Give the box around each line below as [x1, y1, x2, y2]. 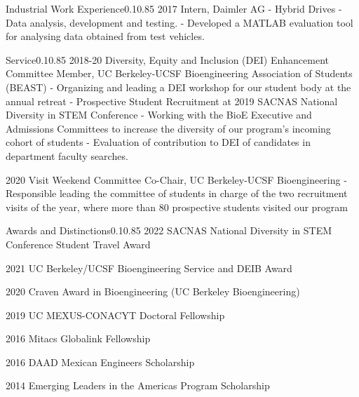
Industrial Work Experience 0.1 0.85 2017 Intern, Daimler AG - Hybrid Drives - [6, 1, 342, 15]
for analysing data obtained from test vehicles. [6, 29, 205, 43]
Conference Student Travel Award [6, 236, 151, 251]
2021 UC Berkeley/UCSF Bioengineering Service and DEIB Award [6, 260, 292, 275]
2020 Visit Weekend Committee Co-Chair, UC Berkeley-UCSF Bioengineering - [6, 172, 347, 187]
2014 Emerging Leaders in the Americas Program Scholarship [6, 378, 270, 393]
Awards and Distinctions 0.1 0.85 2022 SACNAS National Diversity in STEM [6, 223, 332, 238]
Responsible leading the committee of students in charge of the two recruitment [6, 186, 348, 201]
